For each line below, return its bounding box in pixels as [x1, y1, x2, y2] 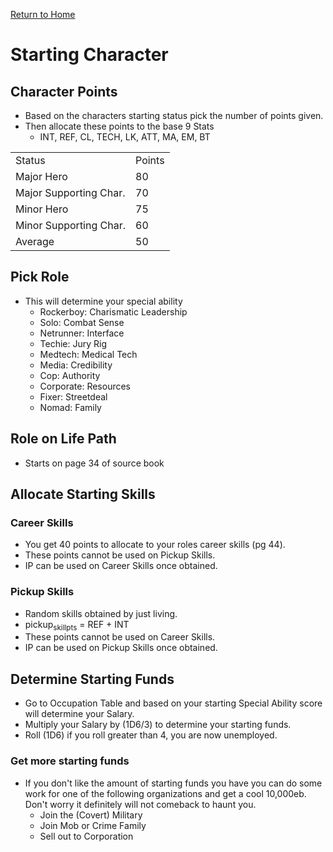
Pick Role [10, 269, 70, 286]
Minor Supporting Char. [15, 219, 127, 232]
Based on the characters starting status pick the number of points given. [24, 110, 324, 121]
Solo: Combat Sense [39, 316, 125, 328]
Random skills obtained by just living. [24, 607, 178, 619]
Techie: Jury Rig [39, 337, 108, 349]
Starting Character [10, 44, 169, 66]
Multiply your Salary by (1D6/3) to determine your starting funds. [24, 719, 292, 731]
